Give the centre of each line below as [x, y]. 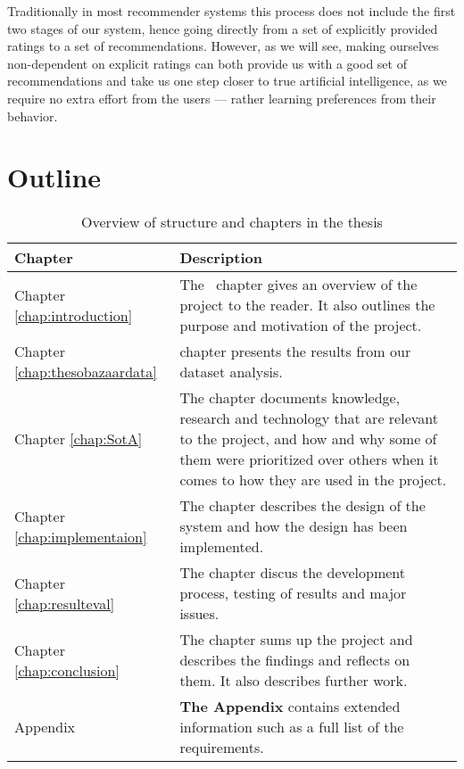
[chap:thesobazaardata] [86, 372]
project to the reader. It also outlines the [307, 305]
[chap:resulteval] [65, 603]
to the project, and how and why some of [308, 439]
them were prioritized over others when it [309, 459]
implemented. [222, 547]
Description [221, 258]
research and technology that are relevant [309, 418]
